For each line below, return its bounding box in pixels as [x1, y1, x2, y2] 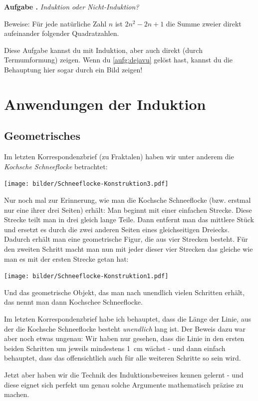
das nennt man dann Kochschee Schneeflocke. [4, 297, 143, 307]
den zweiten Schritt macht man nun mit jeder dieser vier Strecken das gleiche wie [4, 243, 253, 254]
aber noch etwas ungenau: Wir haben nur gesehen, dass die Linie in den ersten [4, 333, 245, 344]
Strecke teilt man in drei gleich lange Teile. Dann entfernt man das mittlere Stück [4, 214, 254, 225]
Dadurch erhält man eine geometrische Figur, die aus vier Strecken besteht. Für [4, 234, 248, 244]
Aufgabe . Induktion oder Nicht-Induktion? [4, 1, 139, 11]
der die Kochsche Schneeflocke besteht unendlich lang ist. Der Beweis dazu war [4, 323, 246, 334]
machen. [4, 389, 29, 400]
